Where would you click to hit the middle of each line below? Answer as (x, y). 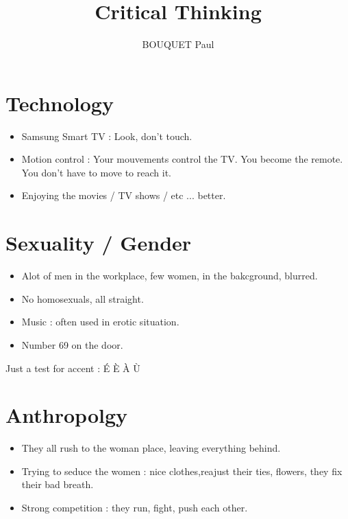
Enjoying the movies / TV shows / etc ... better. (124, 195)
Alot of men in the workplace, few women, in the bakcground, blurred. (170, 276)
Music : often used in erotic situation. (100, 322)
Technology (60, 103)
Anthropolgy (67, 415)
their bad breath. (58, 484)
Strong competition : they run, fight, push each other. (135, 508)
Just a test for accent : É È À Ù (73, 368)
